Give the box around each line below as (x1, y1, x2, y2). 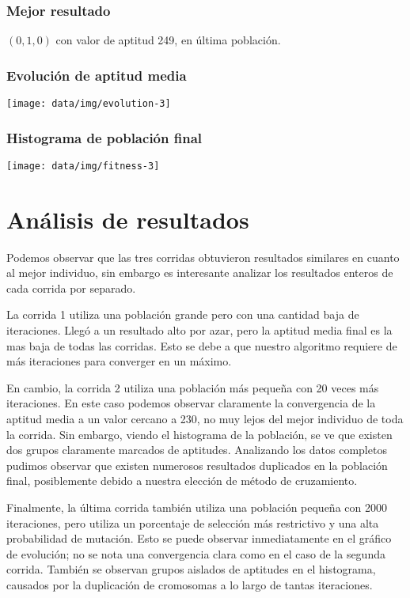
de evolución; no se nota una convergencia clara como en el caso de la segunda (6, 545, 385, 562)
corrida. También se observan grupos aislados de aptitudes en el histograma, (6, 561, 376, 577)
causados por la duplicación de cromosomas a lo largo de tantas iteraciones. (6, 576, 373, 592)
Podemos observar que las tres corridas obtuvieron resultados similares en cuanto (6, 248, 400, 265)
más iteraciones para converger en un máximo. (6, 353, 232, 369)
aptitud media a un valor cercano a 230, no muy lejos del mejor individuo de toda (6, 411, 404, 427)
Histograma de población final (6, 127, 202, 147)
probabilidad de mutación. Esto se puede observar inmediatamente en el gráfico (6, 530, 392, 547)
